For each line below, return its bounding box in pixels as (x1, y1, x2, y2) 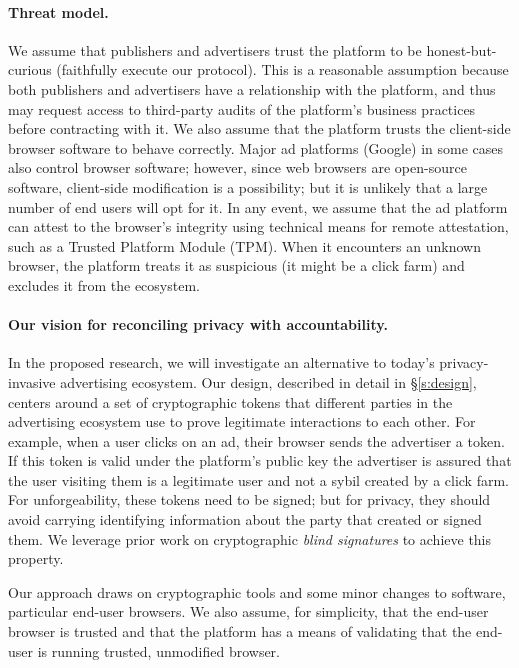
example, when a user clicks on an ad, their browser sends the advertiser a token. (8, 430, 505, 451)
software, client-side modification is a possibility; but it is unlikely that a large (8, 176, 488, 197)
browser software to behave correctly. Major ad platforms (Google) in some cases (8, 137, 504, 158)
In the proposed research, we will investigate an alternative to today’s (8, 352, 435, 373)
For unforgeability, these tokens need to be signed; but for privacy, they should (8, 489, 491, 510)
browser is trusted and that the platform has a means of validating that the (8, 621, 472, 642)
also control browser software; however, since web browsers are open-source (8, 157, 467, 178)
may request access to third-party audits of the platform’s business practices (8, 98, 476, 119)
